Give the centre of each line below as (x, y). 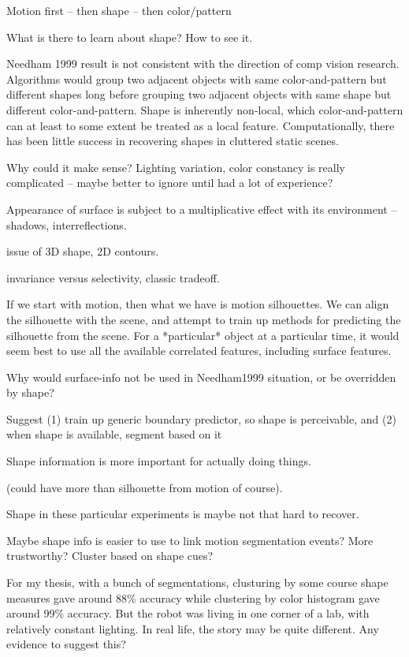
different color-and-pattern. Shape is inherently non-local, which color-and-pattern (205, 109)
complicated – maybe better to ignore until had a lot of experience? (170, 183)
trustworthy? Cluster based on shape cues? (110, 556)
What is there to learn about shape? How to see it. (130, 37)
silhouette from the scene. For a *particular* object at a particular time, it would (203, 335)
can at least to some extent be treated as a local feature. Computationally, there (201, 125)
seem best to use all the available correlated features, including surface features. (199, 351)
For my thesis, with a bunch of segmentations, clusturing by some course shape (197, 582)
